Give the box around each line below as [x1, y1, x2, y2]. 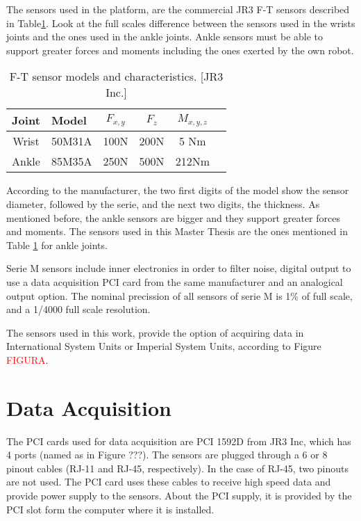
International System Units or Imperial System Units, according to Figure [6, 339, 321, 353]
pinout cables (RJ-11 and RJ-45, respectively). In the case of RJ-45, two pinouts [6, 460, 349, 475]
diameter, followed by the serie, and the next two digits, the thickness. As [6, 196, 320, 211]
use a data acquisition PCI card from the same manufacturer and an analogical [6, 274, 343, 289]
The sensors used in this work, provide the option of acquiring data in [6, 325, 304, 339]
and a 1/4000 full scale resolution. [6, 302, 151, 316]
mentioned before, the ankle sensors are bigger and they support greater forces [6, 210, 340, 225]
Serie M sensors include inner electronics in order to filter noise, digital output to [6, 261, 351, 275]
